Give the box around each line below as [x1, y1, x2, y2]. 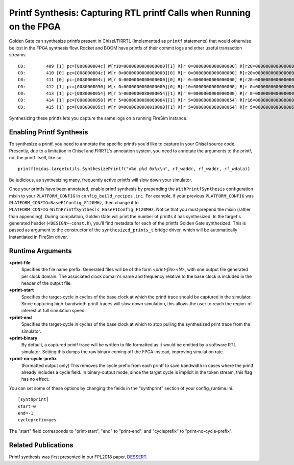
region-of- [233, 301, 254, 307]
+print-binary [9, 335, 38, 341]
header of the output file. [21, 280, 72, 286]
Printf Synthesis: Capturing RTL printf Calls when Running [9, 7, 251, 18]
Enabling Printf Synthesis [9, 128, 88, 137]
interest [21, 308, 37, 314]
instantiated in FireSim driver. [9, 234, 68, 240]
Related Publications [9, 441, 73, 449]
